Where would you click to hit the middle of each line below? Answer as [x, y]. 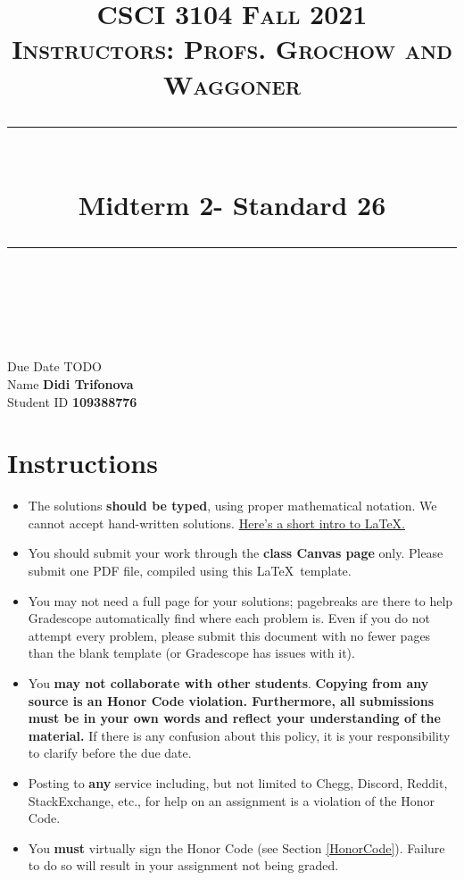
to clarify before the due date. [110, 753]
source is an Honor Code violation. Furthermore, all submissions [231, 700]
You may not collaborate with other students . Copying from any [228, 682]
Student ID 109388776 [72, 401]
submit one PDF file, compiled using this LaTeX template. [190, 570]
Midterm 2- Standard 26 [232, 204]
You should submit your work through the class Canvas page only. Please [236, 553]
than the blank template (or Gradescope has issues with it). [191, 653]
